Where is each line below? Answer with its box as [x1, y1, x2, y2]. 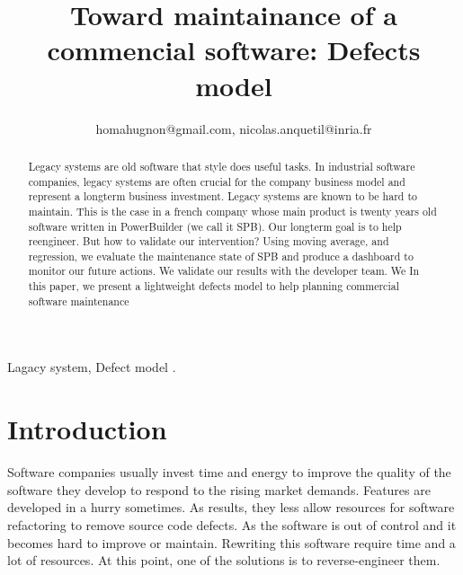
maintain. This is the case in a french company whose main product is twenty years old [28, 203, 437, 218]
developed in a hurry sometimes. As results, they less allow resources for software [7, 498, 455, 517]
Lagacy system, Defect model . [7, 358, 176, 376]
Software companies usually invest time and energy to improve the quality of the [7, 463, 451, 482]
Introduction [7, 411, 167, 447]
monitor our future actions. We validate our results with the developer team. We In [28, 263, 420, 279]
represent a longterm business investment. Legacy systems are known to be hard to [28, 189, 417, 204]
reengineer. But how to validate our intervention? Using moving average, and [28, 234, 389, 249]
